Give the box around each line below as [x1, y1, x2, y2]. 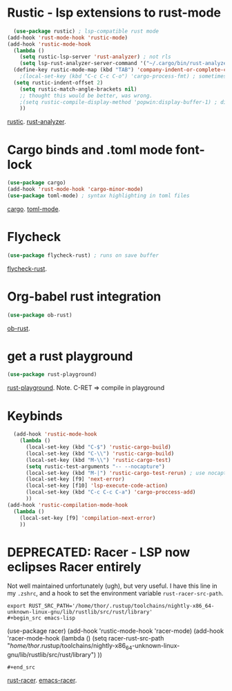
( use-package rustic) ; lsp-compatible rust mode [13, 28, 159, 35]
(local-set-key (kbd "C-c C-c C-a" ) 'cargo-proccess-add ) [25, 489, 196, 496]
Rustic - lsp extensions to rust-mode [7, 5, 222, 21]
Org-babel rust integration [7, 289, 162, 304]
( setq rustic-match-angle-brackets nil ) [19, 85, 137, 93]
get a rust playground [7, 348, 133, 364]
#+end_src [7, 664, 36, 671]
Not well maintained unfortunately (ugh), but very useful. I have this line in [7, 582, 217, 590]
